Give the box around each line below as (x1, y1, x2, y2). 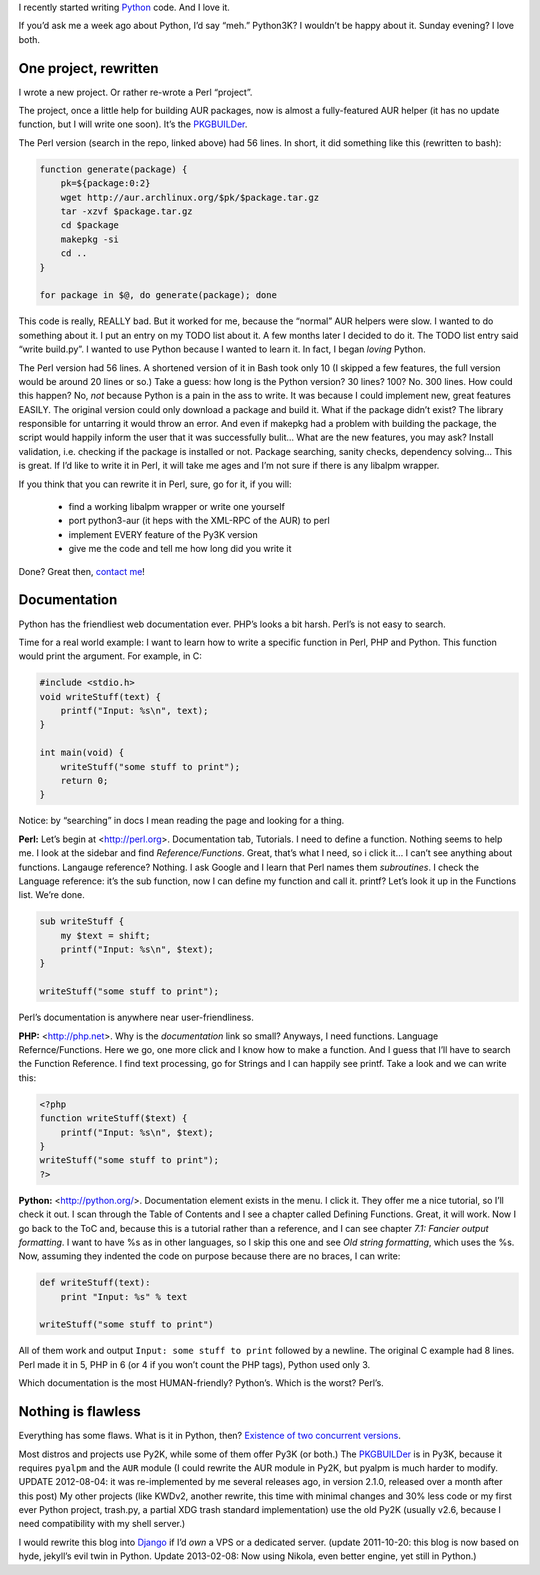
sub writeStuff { (39, 916, 125, 927)
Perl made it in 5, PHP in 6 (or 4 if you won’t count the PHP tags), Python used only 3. (18, 1358, 371, 1370)
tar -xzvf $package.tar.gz (60, 206, 194, 217)
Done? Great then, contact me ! (18, 565, 145, 577)
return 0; (60, 775, 109, 786)
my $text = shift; (60, 930, 151, 941)
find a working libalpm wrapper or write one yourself (68, 501, 285, 513)
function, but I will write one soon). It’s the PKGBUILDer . (18, 118, 248, 130)
